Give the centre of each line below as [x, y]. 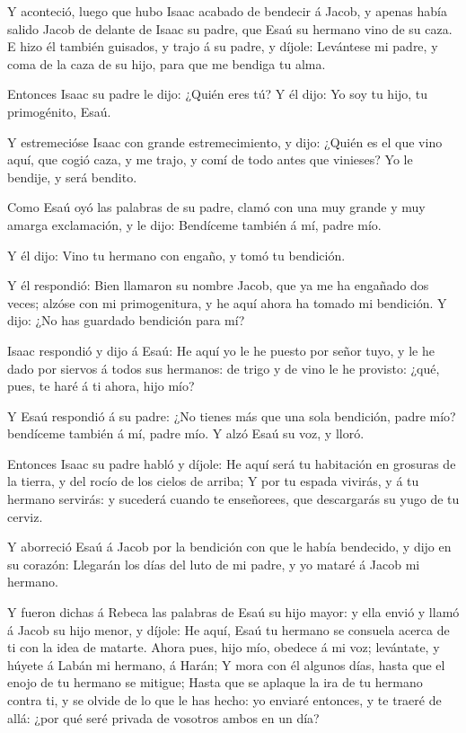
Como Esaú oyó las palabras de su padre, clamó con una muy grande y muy [216, 207]
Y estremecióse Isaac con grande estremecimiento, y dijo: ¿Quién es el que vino [225, 141]
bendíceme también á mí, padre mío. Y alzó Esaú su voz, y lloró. [186, 433]
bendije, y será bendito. [72, 177]
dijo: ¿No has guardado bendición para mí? [126, 320]
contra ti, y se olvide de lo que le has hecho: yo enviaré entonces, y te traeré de [224, 700]
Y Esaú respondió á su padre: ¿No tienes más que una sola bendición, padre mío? [232, 415]
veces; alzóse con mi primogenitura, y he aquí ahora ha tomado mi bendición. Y [227, 302]
